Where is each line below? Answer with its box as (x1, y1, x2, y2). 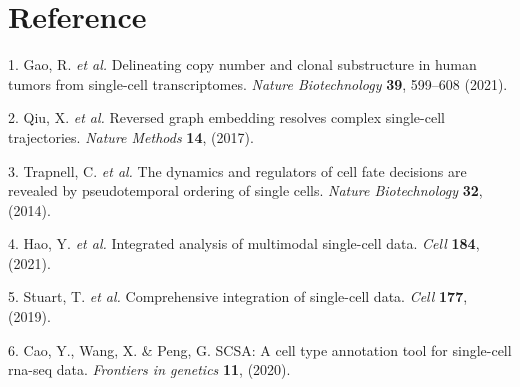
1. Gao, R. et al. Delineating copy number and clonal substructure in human (8, 54, 477, 75)
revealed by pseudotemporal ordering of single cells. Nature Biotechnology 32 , (8, 180, 483, 201)
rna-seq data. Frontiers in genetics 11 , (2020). (8, 359, 291, 380)
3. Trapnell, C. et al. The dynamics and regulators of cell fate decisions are (8, 160, 467, 181)
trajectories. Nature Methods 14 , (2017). (8, 126, 254, 147)
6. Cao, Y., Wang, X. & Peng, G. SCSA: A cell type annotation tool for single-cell (8, 339, 512, 360)
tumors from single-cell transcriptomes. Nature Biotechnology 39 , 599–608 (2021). (8, 73, 508, 94)
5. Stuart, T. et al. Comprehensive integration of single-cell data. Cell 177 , (8, 286, 468, 307)
